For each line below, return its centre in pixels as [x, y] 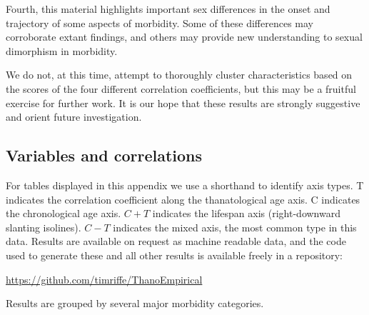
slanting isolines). [44, 227]
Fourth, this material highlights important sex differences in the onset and [168, 9]
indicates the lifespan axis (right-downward [246, 213]
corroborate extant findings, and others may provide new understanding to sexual [184, 37]
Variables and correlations [104, 155]
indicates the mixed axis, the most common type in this [235, 227]
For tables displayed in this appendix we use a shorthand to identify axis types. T [185, 185]
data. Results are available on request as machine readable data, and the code [176, 241]
